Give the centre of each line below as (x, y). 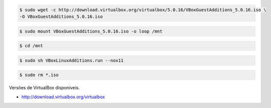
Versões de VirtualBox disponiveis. (44, 88)
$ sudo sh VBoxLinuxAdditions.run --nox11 (71, 60)
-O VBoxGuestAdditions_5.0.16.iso (61, 16)
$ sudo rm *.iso (39, 75)
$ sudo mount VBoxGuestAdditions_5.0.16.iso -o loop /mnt (91, 31)
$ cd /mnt (31, 46)
